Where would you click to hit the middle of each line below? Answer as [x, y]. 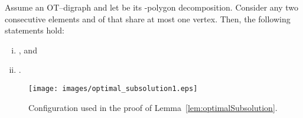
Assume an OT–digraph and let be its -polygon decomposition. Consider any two [152, 7]
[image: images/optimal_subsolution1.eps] [113, 88]
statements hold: [35, 30]
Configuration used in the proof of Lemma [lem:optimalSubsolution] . [153, 107]
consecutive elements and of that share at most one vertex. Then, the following [148, 18]
